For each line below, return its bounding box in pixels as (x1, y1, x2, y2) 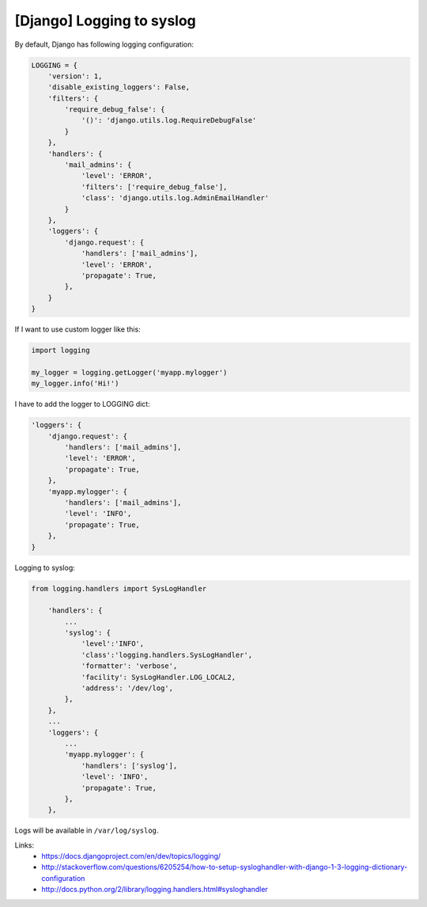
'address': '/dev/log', (81, 684, 174, 693)
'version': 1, (47, 71, 103, 81)
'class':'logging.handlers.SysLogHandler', (81, 650, 253, 659)
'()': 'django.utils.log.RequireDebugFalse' (81, 116, 257, 125)
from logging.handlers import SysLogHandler (31, 584, 207, 593)
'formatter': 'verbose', (81, 662, 178, 670)
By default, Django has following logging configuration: (14, 40, 194, 49)
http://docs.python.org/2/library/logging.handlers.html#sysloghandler (41, 885, 268, 894)
